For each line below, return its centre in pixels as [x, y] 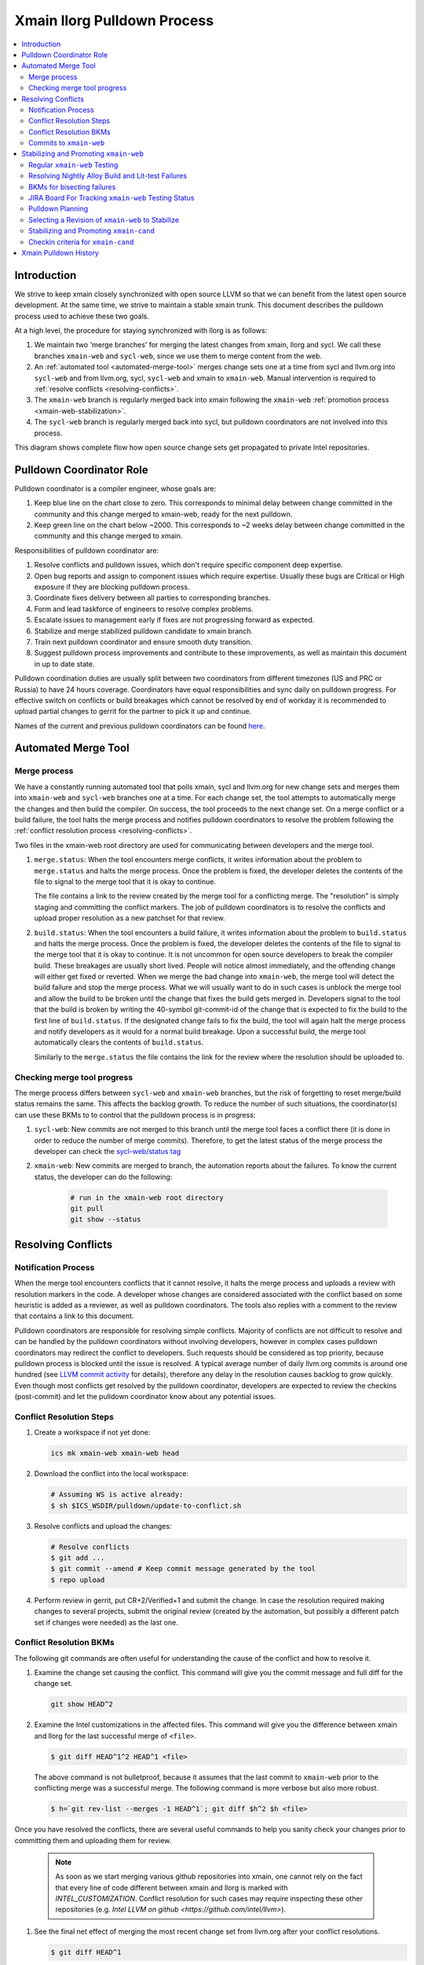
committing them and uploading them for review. [93, 1840]
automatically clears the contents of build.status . [119, 1042]
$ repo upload [78, 1579]
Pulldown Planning [58, 209]
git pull [87, 1209]
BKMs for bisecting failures [72, 187]
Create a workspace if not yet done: [92, 1432]
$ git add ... [78, 1557]
